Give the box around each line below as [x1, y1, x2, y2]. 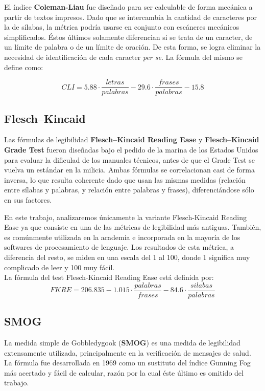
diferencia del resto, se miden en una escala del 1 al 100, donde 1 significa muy [4, 251, 250, 262]
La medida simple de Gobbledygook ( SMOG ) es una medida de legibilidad [4, 337, 240, 347]
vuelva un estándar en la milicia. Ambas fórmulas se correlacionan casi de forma [4, 164, 255, 175]
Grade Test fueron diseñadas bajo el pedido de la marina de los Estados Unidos [4, 144, 258, 155]
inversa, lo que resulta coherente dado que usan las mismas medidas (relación [4, 174, 246, 185]
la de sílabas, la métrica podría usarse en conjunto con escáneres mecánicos [4, 21, 239, 32]
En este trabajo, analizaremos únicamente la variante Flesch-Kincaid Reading [4, 211, 247, 222]
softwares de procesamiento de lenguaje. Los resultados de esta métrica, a [4, 242, 234, 252]
